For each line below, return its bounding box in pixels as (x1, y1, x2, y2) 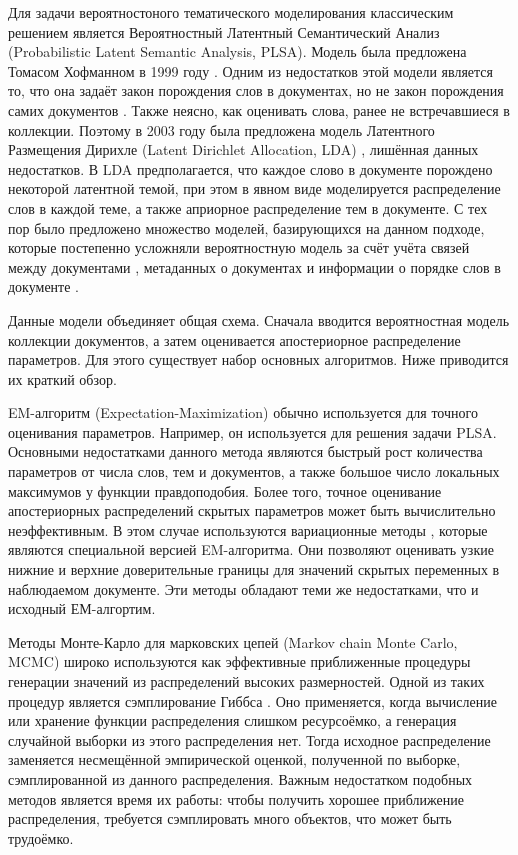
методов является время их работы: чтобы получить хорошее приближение (8, 788, 464, 809)
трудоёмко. (8, 827, 74, 848)
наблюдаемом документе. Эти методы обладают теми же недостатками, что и (8, 578, 479, 599)
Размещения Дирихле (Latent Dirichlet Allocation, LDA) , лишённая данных (8, 139, 479, 160)
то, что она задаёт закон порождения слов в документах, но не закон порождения (8, 80, 504, 101)
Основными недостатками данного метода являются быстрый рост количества (8, 441, 483, 462)
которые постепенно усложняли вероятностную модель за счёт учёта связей (8, 237, 470, 258)
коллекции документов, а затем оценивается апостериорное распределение (8, 329, 461, 350)
